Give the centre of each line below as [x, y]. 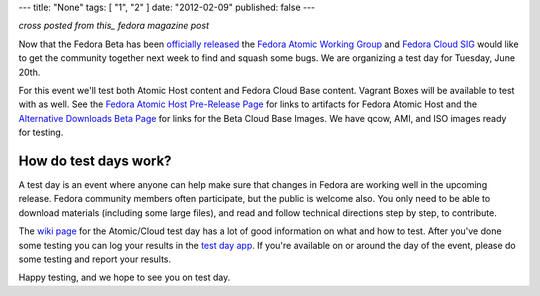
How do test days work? [95, 160]
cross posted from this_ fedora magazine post [114, 26]
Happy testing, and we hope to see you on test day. [124, 277]
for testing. [41, 132]
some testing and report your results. [95, 259]
